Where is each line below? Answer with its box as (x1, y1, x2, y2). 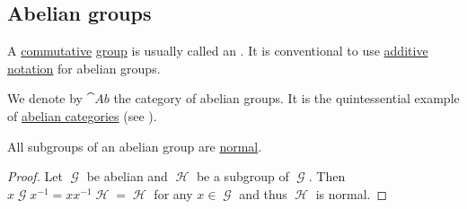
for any (154, 184, 193, 203)
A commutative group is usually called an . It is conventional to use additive (7, 41, 428, 60)
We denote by (7, 89, 83, 108)
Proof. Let (7, 167, 63, 186)
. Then (308, 167, 346, 186)
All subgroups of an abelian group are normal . (7, 136, 262, 155)
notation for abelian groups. (7, 58, 161, 77)
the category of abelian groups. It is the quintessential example (113, 89, 460, 108)
